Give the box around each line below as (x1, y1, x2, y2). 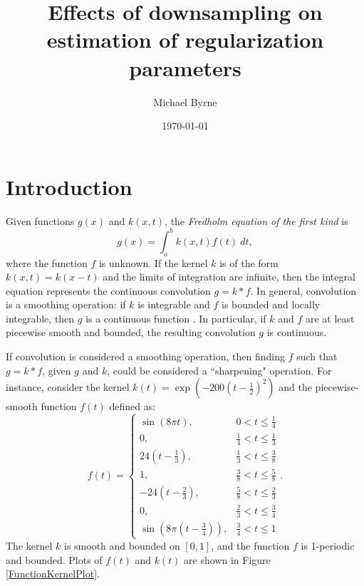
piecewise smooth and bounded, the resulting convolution (6, 325, 256, 340)
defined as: (109, 399, 156, 414)
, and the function (211, 538, 290, 553)
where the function (6, 255, 88, 270)
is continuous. (266, 325, 327, 340)
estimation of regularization (46, 25, 324, 54)
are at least (305, 310, 355, 325)
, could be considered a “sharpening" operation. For (107, 362, 332, 377)
